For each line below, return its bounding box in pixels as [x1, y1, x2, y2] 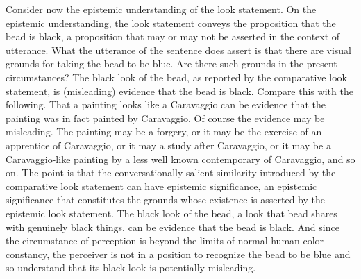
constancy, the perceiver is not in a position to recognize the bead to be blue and [6, 246, 351, 261]
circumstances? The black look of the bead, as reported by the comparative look [6, 69, 347, 84]
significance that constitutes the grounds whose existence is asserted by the [6, 192, 325, 207]
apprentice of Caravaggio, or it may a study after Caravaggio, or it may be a [6, 137, 331, 152]
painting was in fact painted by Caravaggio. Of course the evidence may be [6, 110, 325, 125]
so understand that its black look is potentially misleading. [6, 260, 256, 275]
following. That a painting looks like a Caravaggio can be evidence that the [6, 97, 326, 112]
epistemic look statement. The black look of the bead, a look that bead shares [6, 205, 337, 220]
